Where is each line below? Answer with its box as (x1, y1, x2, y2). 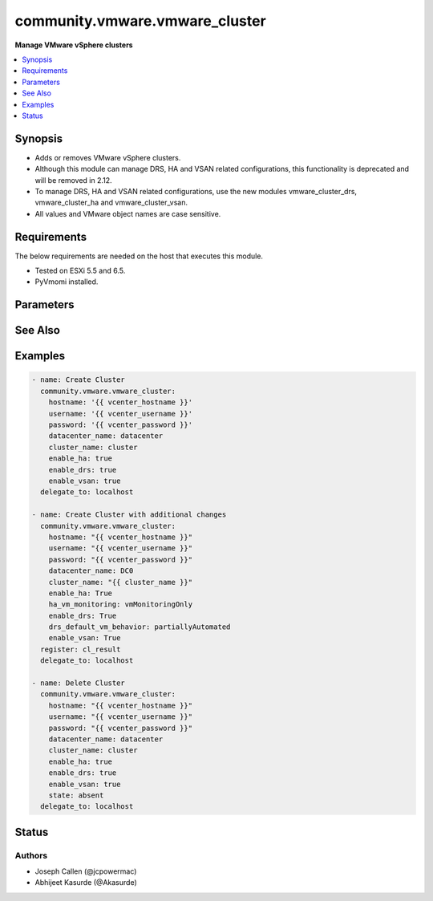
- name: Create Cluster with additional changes (31, 510, 227, 519)
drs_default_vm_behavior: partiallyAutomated (48, 623, 231, 631)
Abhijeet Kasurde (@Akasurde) (34, 878, 137, 887)
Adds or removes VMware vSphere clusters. (34, 152, 181, 162)
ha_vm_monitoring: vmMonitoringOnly (48, 600, 192, 609)
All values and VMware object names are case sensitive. (34, 209, 221, 218)
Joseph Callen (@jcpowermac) (34, 867, 137, 876)
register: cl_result (40, 644, 121, 654)
